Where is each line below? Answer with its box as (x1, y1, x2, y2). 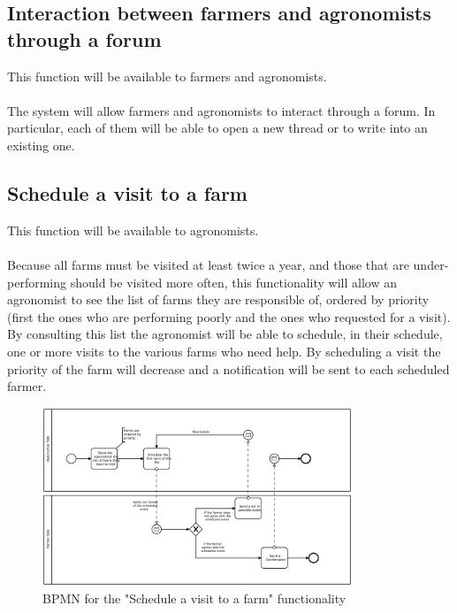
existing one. (7, 135, 75, 154)
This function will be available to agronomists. (7, 220, 259, 239)
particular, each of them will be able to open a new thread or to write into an (7, 119, 428, 137)
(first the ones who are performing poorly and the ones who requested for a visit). (7, 307, 451, 326)
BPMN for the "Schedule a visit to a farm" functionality (42, 588, 347, 607)
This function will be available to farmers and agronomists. (7, 66, 327, 85)
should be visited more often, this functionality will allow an (70, 272, 398, 291)
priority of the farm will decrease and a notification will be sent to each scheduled (7, 359, 450, 378)
